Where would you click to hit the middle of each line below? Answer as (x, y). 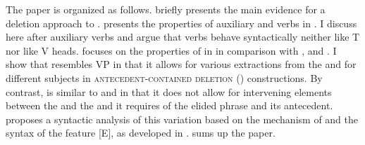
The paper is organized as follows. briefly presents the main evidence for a (166, 9)
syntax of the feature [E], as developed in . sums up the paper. (141, 133)
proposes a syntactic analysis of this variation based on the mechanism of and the (182, 119)
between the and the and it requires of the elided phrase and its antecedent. (169, 105)
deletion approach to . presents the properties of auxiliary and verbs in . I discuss (181, 23)
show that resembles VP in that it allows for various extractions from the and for (181, 64)
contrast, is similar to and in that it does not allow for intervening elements (169, 91)
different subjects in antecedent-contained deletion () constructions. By (164, 77)
